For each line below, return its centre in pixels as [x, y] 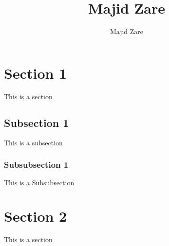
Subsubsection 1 [36, 164]
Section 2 [36, 216]
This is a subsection [33, 143]
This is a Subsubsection [39, 183]
